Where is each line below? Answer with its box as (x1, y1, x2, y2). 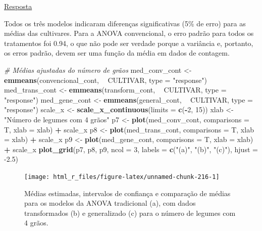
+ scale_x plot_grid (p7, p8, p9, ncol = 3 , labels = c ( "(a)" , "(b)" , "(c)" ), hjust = (4, 144, 258, 154)
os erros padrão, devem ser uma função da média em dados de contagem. (4, 48, 230, 58)
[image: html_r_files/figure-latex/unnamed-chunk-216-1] (24, 173, 220, 180)
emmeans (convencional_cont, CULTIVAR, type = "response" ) (4, 74, 207, 85)
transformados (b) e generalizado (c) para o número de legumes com (24, 207, 236, 218)
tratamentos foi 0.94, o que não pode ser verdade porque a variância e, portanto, (4, 37, 253, 48)
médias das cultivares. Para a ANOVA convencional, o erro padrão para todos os (4, 28, 254, 38)
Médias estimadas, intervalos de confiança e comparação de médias (24, 188, 231, 198)
